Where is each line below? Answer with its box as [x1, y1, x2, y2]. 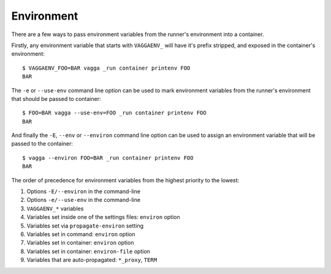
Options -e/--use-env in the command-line [26, 196, 141, 204]
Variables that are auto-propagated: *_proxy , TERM [26, 256, 158, 264]
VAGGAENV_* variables [26, 205, 84, 212]
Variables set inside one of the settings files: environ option [26, 213, 180, 221]
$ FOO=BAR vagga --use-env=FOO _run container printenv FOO [22, 109, 207, 116]
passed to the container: [11, 140, 74, 147]
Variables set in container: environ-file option [26, 248, 150, 255]
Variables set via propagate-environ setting [26, 222, 144, 229]
